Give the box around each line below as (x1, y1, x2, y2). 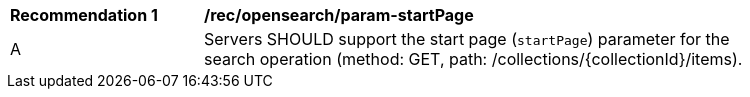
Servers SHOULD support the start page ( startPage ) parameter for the (204, 29, 730, 49)
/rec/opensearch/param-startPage (204, 5, 474, 25)
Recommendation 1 (10, 5, 158, 25)
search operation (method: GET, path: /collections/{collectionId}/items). (204, 49, 743, 69)
